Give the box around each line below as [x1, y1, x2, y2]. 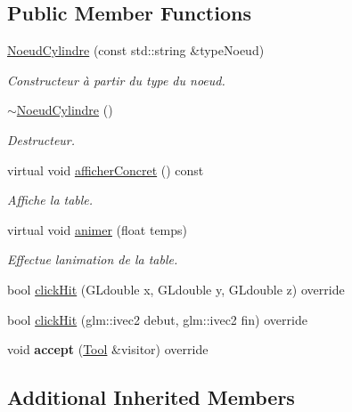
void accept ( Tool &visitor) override [7, 340, 209, 359]
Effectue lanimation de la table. [7, 250, 178, 269]
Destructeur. [7, 130, 76, 149]
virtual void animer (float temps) [7, 220, 188, 238]
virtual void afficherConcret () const [7, 160, 204, 179]
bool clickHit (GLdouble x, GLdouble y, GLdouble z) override [7, 279, 345, 298]
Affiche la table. [7, 190, 94, 209]
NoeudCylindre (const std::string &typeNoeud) [7, 41, 265, 60]
